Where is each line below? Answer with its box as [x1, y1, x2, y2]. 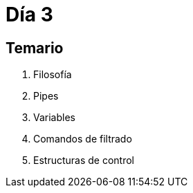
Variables [33, 111, 75, 124]
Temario [6, 39, 64, 57]
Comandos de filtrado [33, 133, 132, 145]
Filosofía [33, 68, 72, 81]
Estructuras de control [33, 154, 134, 167]
